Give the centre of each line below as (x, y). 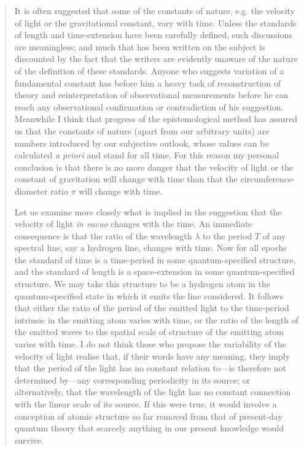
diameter (31, 191)
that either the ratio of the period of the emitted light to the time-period (152, 308)
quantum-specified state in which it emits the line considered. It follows (149, 295)
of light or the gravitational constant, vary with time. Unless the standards (155, 22)
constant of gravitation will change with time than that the (126, 179)
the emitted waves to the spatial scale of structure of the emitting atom (149, 332)
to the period (228, 235)
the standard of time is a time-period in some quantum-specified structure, (155, 259)
